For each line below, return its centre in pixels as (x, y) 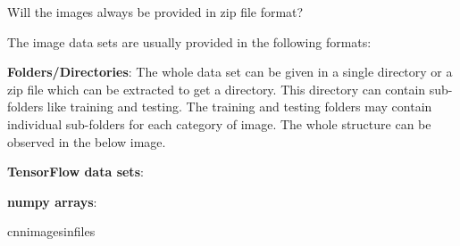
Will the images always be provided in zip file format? (155, 12)
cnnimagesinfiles (51, 231)
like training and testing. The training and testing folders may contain (239, 107)
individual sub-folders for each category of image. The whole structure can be (219, 123)
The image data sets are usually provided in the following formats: (189, 41)
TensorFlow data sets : (75, 172)
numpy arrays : (52, 201)
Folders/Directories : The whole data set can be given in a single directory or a (230, 72)
